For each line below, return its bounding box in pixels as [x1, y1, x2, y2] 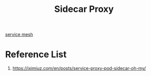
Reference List [5, 49, 66, 60]
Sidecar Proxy [54, 3, 114, 15]
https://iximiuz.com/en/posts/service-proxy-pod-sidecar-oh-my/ [12, 66, 146, 72]
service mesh [5, 31, 33, 38]
